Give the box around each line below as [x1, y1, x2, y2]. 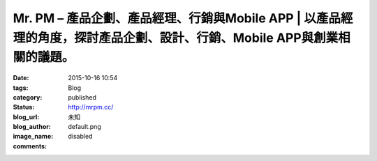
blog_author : [13, 123, 52, 131]
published [68, 93, 97, 101]
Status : [13, 103, 35, 112]
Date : [13, 74, 29, 82]
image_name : [13, 132, 54, 141]
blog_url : [13, 112, 40, 121]
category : [13, 93, 43, 101]
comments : [13, 141, 47, 150]
